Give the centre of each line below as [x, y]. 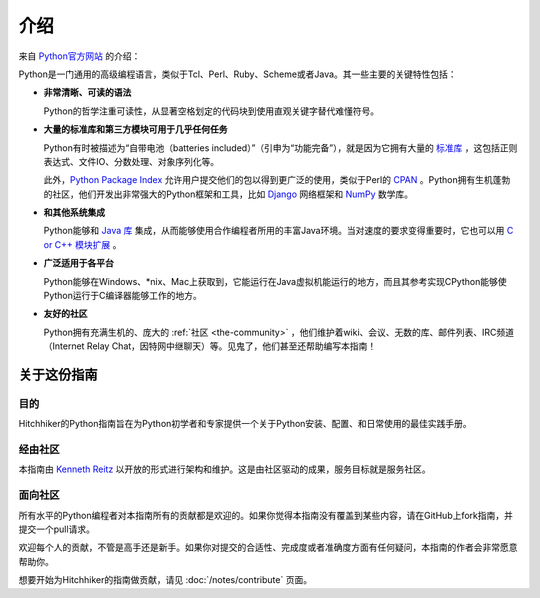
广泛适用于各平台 [78, 263]
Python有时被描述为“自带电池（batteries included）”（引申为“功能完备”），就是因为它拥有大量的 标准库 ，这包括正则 [280, 147]
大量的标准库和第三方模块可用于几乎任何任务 [135, 129]
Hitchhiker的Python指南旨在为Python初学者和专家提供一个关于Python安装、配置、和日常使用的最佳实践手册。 [245, 424]
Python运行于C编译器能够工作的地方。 [122, 296]
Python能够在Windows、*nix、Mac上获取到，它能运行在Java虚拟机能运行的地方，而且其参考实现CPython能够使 [275, 281]
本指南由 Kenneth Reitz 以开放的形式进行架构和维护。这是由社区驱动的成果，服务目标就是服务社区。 [225, 469]
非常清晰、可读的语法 [87, 92]
